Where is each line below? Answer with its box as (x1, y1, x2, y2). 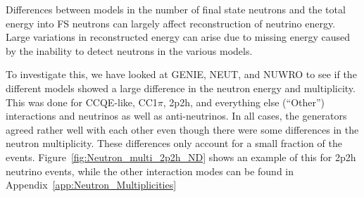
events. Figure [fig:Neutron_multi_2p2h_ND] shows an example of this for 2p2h (6, 149, 356, 164)
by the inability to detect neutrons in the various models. (6, 43, 253, 58)
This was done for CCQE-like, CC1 (6, 94, 158, 109)
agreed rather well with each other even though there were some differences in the (6, 122, 359, 136)
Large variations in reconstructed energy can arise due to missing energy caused (6, 30, 350, 44)
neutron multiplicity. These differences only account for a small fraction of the (6, 136, 342, 151)
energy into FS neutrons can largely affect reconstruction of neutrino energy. (6, 15, 336, 30)
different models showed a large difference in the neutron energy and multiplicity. (6, 80, 356, 95)
